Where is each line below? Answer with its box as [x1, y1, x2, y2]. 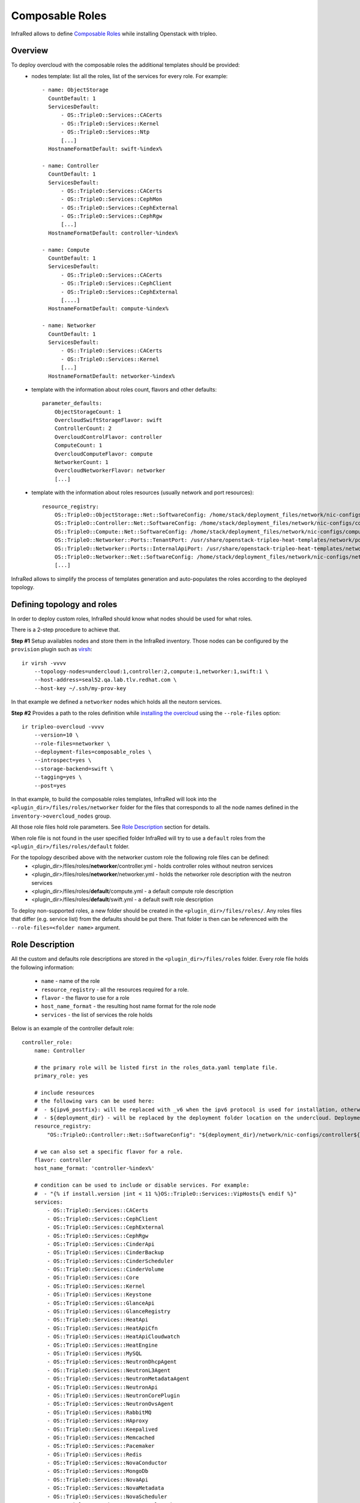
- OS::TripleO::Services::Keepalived [47, 1425, 158, 1433]
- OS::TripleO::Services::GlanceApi [47, 1299, 155, 1306]
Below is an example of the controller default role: [11, 1025, 134, 1032]
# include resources [34, 1089, 95, 1096]
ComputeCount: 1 [54, 442, 103, 449]
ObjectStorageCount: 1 [54, 408, 121, 415]
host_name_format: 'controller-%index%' [34, 1165, 155, 1172]
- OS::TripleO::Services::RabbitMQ [47, 1409, 152, 1416]
